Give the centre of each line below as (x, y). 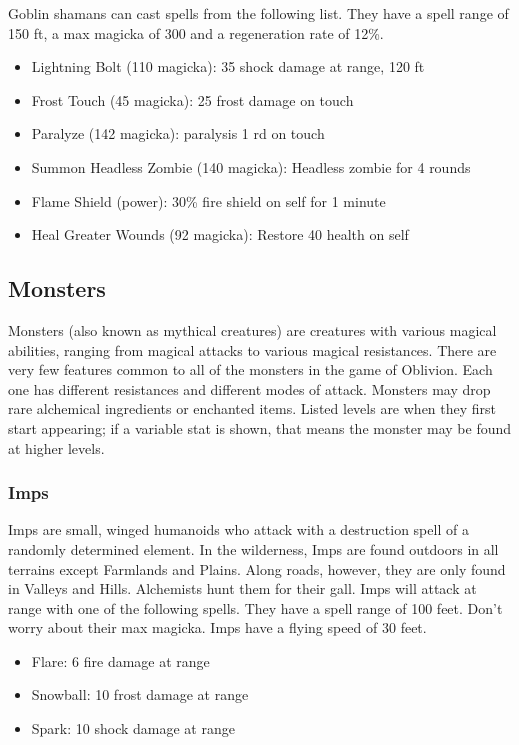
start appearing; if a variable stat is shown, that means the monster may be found (260, 427)
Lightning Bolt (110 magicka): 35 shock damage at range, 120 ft (228, 66)
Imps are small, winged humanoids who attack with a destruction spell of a (238, 529)
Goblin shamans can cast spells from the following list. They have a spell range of (258, 13)
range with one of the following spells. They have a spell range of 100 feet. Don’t (255, 607)
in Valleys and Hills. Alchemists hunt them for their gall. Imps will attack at (242, 588)
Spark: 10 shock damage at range (133, 728)
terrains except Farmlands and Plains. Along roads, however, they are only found (257, 568)
